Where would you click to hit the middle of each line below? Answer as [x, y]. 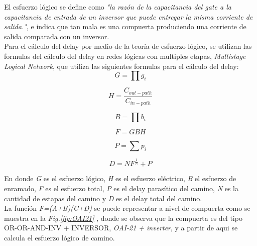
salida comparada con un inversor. [57, 36]
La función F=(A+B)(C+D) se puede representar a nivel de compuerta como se [127, 208]
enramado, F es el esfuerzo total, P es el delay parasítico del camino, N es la [121, 188]
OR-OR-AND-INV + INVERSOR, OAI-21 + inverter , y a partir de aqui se [121, 228]
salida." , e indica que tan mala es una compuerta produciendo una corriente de [125, 26]
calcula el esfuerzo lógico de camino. [59, 238]
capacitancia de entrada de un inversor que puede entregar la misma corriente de [128, 16]
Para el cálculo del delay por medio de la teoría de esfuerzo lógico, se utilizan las [128, 46]
